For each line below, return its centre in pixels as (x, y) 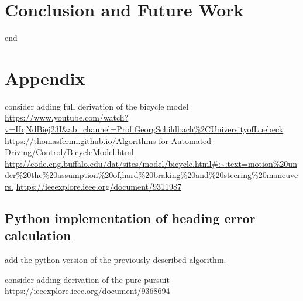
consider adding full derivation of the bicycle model (97, 106)
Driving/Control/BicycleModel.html (69, 152)
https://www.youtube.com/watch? (67, 117)
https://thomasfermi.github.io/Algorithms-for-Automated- (109, 140)
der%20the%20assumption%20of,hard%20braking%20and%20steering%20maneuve (151, 175)
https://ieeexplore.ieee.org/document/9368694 (87, 291)
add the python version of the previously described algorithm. (116, 260)
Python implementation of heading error (130, 218)
